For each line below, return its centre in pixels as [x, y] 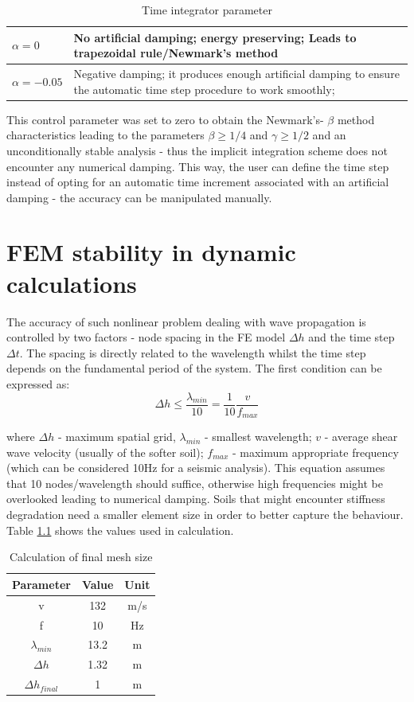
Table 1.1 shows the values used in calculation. [120, 530]
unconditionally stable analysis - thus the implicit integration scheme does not [197, 150]
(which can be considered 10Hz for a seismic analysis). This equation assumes [196, 468]
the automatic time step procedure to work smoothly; [204, 89]
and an [329, 135]
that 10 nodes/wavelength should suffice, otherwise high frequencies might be [195, 483]
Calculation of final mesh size [81, 557]
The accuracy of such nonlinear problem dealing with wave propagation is [186, 321]
